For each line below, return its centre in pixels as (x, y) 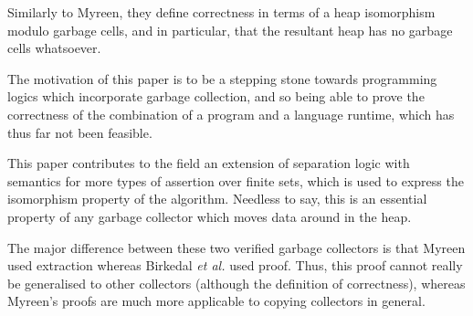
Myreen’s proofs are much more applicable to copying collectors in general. (216, 301)
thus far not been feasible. (80, 132)
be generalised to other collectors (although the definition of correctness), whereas (236, 283)
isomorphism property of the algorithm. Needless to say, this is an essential (217, 199)
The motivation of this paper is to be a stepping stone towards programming (222, 78)
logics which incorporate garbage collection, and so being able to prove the (216, 96)
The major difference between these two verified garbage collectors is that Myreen (236, 247)
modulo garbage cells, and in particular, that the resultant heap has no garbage (230, 30)
